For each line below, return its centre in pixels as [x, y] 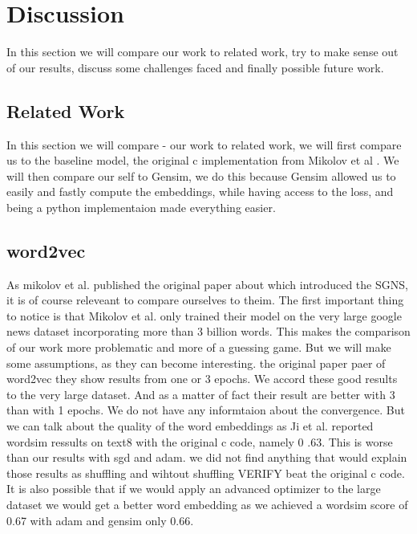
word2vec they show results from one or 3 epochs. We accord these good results [202, 379]
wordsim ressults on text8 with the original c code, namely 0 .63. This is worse [200, 441]
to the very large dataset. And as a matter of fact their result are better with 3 [201, 394]
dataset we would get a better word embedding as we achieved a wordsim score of [207, 504]
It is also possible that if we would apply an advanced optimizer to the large [194, 489]
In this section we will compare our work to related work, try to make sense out [202, 52]
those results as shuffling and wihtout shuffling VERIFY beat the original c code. [206, 473]
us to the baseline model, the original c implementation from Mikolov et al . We [203, 160]
